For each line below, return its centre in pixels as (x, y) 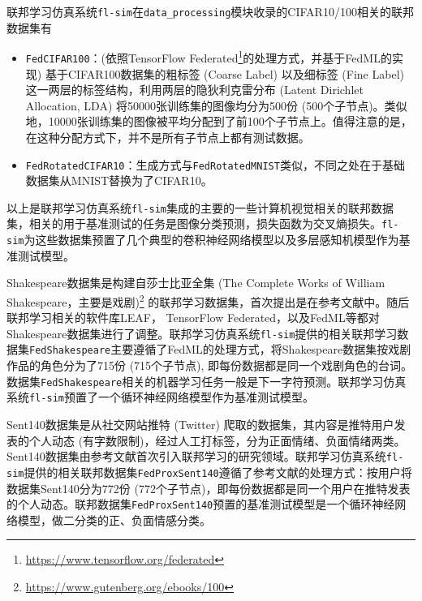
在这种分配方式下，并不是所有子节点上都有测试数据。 (168, 137)
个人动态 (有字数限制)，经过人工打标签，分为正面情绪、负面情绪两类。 (217, 440)
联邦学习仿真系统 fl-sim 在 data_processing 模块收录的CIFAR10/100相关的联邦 (210, 11)
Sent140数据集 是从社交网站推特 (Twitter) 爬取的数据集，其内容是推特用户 (200, 424)
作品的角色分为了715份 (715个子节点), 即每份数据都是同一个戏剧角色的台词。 (210, 365)
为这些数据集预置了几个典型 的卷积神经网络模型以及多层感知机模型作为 (211, 240)
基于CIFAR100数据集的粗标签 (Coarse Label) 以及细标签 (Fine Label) (224, 73)
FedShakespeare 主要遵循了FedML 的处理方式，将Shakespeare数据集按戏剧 (220, 349)
